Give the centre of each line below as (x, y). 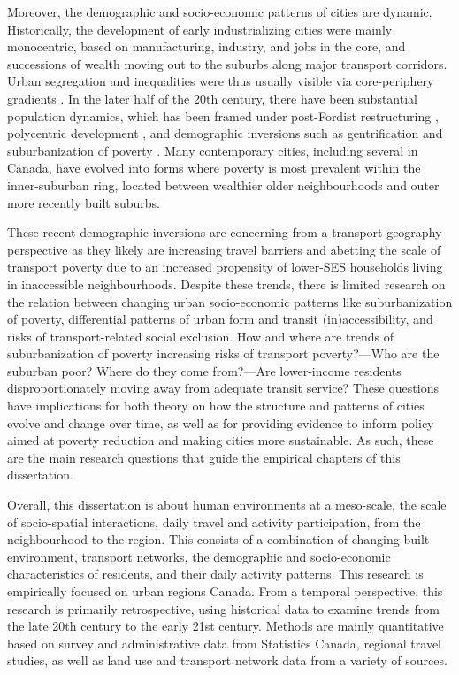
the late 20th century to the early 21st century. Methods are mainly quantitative (226, 626)
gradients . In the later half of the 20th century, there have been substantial (212, 98)
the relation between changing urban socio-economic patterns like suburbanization (230, 301)
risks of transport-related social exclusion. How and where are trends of (201, 336)
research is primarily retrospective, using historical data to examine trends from (223, 608)
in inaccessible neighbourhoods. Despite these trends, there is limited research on (226, 284)
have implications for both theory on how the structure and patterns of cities (216, 406)
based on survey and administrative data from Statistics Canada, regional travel (224, 643)
